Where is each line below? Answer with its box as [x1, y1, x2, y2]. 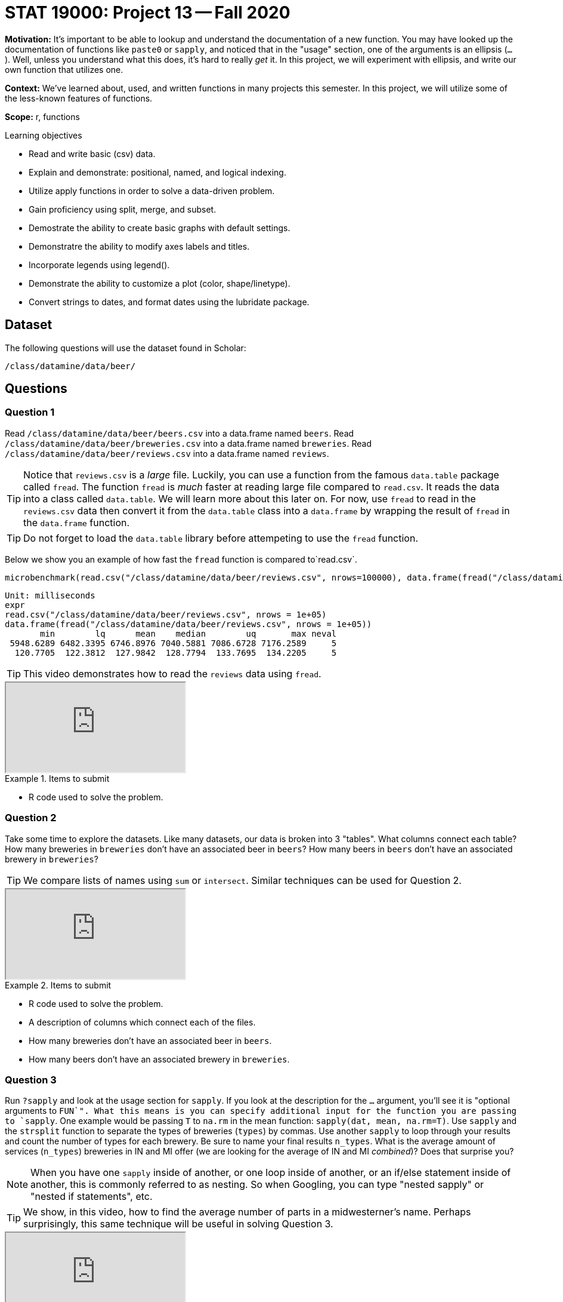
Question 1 [5, 406, 55, 419]
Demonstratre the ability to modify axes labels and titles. [29, 241, 250, 251]
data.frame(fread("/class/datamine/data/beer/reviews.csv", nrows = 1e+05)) [5, 619, 372, 629]
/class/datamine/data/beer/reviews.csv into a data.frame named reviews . [5, 448, 329, 459]
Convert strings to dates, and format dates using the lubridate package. [29, 296, 310, 307]
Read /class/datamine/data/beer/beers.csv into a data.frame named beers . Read [5, 428, 354, 438]
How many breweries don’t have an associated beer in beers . [29, 1035, 272, 1046]
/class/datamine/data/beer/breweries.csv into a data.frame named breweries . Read [5, 438, 372, 449]
